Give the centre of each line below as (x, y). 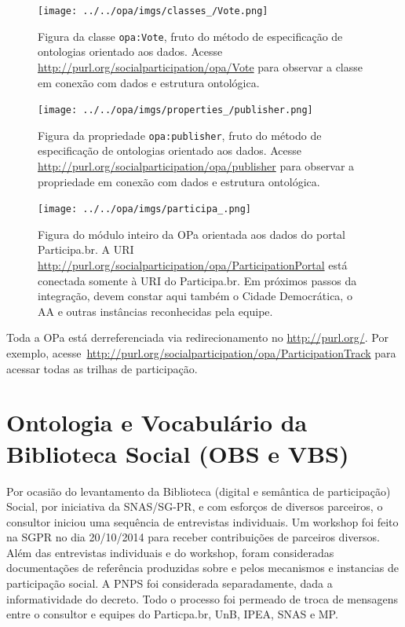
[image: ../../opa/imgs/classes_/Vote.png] (153, 11)
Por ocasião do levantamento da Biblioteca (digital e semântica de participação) (199, 491)
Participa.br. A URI (86, 249)
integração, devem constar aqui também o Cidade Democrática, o (195, 296)
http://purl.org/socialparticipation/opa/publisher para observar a (196, 166)
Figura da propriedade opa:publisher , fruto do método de (180, 135)
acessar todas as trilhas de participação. (102, 368)
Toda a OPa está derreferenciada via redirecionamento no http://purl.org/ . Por (197, 337)
